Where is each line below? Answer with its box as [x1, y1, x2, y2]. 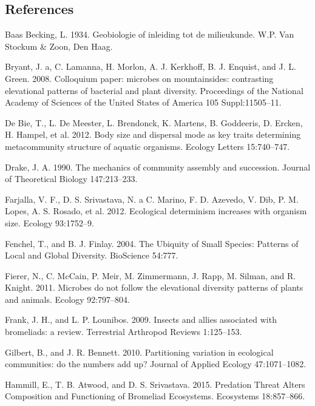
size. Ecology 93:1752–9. [5, 216, 94, 229]
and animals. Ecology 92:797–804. [5, 293, 130, 305]
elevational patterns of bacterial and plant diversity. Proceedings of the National [5, 84, 303, 96]
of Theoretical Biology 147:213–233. [5, 172, 138, 185]
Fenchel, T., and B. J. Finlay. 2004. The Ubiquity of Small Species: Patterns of [5, 237, 299, 249]
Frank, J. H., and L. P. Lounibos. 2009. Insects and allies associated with [5, 313, 277, 326]
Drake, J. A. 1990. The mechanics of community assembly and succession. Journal [5, 160, 311, 173]
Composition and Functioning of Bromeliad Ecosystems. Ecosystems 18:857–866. [5, 390, 305, 402]
